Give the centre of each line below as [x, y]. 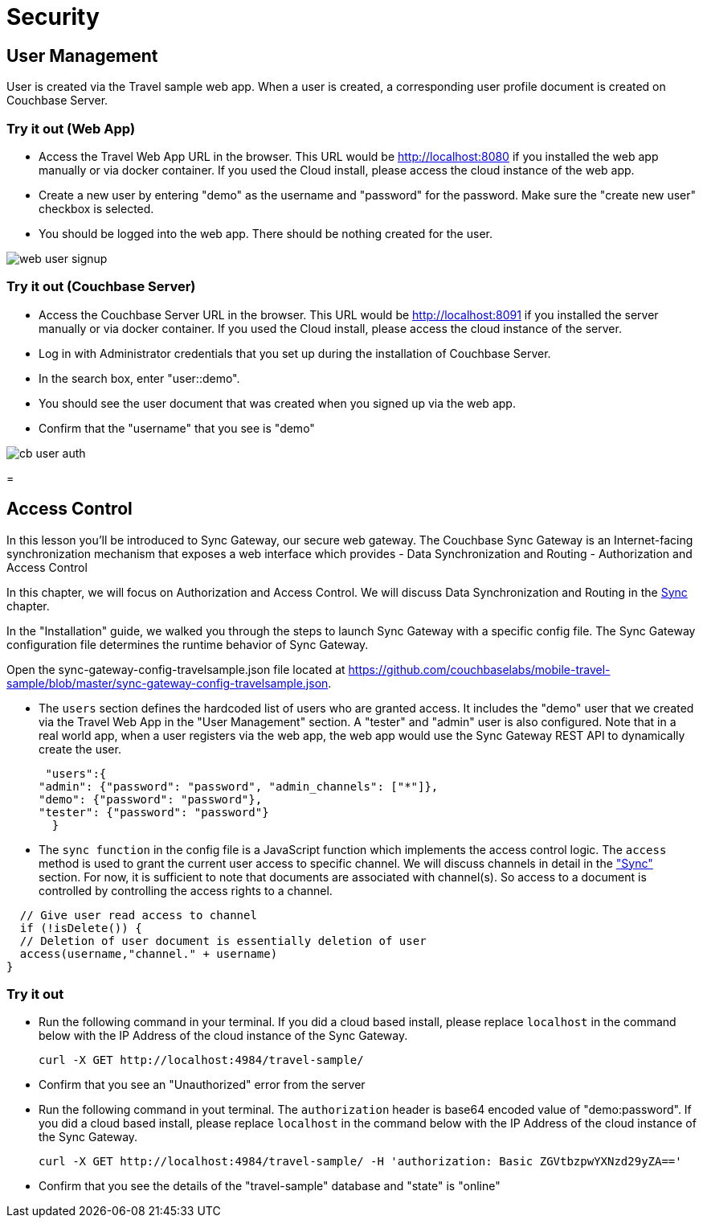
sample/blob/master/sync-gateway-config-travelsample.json [168, 683]
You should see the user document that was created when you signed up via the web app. [277, 403]
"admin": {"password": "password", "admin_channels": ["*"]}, [239, 786]
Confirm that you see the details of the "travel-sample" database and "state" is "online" [270, 1186]
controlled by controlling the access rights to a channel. [186, 890]
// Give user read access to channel [138, 915]
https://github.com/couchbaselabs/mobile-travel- [479, 669]
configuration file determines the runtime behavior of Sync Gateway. [188, 644]
